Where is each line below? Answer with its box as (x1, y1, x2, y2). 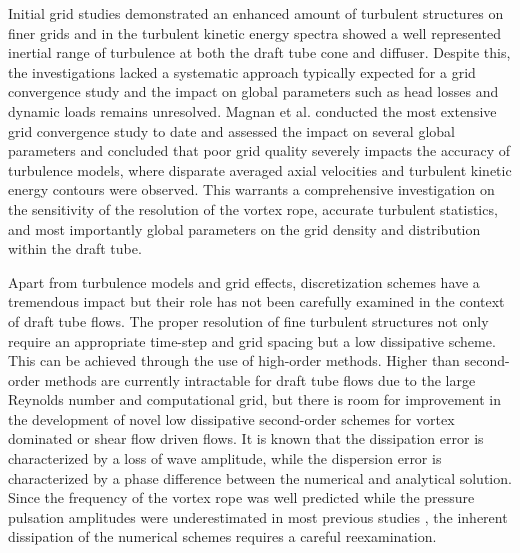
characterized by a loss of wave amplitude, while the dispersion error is (8, 448, 442, 469)
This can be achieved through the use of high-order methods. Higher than (8, 350, 460, 371)
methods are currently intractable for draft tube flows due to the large (44, 369, 476, 390)
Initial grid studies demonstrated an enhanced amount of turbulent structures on (8, 3, 504, 23)
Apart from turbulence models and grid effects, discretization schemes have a (8, 271, 480, 292)
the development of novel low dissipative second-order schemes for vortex (8, 408, 455, 429)
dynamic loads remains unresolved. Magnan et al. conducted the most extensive (8, 100, 497, 121)
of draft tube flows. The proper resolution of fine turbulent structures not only (8, 310, 489, 331)
